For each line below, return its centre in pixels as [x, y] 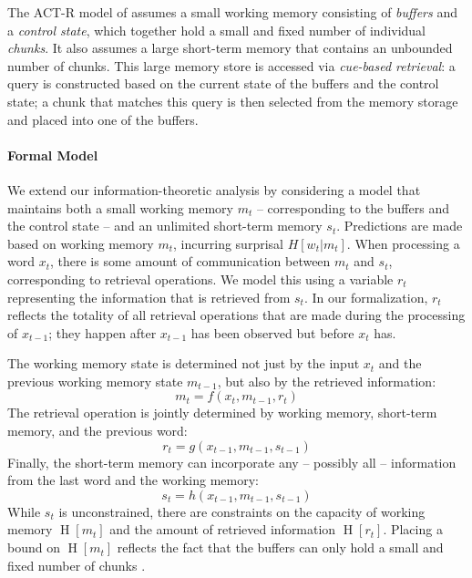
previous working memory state [95, 381]
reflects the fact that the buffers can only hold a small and [280, 547]
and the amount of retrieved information [223, 529]
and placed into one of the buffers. [103, 119]
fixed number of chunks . [77, 565]
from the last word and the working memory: [133, 480]
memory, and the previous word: [97, 431]
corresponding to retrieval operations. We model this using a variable [200, 279]
